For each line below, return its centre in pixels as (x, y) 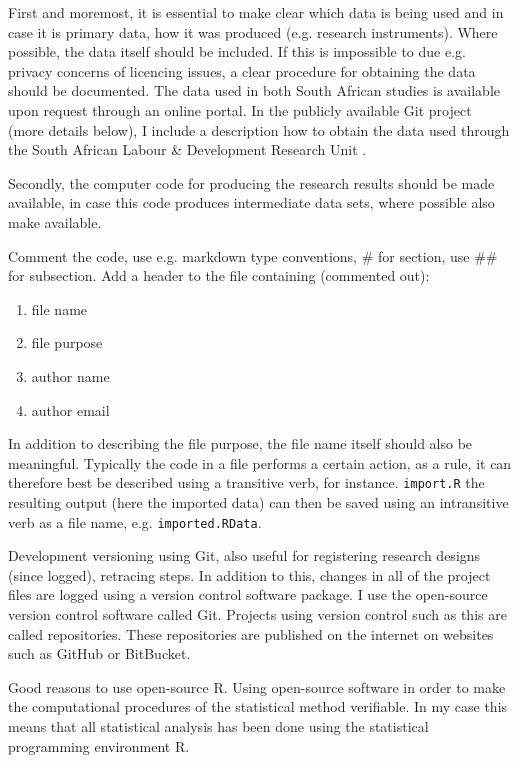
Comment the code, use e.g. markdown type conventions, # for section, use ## (253, 255)
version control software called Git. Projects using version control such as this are (257, 613)
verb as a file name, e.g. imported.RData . (135, 521)
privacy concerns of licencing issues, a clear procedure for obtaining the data (242, 70)
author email (70, 409)
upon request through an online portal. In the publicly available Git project (240, 109)
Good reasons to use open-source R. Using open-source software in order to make (257, 686)
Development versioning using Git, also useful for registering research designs (244, 555)
